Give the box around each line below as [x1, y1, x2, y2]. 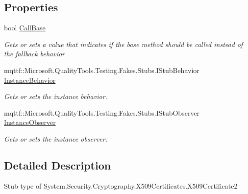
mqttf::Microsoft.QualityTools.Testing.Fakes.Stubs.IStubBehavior [4, 65, 199, 75]
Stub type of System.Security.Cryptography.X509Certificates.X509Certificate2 [4, 180, 238, 191]
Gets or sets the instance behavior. [4, 91, 107, 101]
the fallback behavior [4, 48, 65, 59]
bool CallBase [4, 23, 46, 33]
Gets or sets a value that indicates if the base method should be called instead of [4, 39, 243, 49]
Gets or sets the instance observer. [4, 133, 108, 144]
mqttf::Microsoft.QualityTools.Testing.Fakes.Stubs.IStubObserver [4, 107, 200, 118]
